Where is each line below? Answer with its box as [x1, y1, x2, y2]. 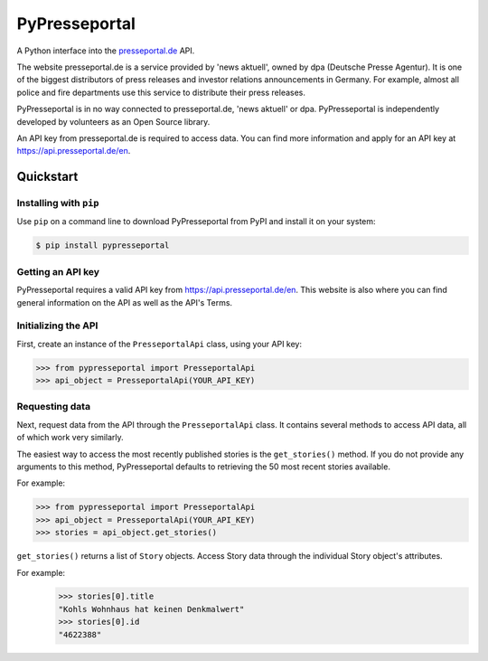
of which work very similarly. [16, 432, 124, 443]
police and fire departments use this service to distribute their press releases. [16, 87, 306, 98]
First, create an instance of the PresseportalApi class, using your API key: [16, 338, 303, 349]
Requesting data [16, 401, 90, 413]
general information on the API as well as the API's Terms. [16, 297, 233, 307]
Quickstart [16, 169, 79, 184]
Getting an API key [16, 265, 99, 278]
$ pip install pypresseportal [35, 241, 170, 250]
